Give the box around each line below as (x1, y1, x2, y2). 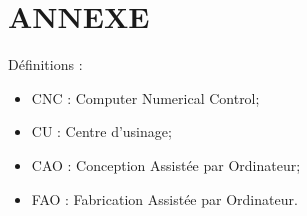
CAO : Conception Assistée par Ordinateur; (31, 154, 301, 175)
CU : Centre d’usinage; (31, 121, 172, 142)
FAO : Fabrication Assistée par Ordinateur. (31, 188, 298, 209)
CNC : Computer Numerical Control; (31, 87, 260, 108)
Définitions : (8, 54, 83, 75)
